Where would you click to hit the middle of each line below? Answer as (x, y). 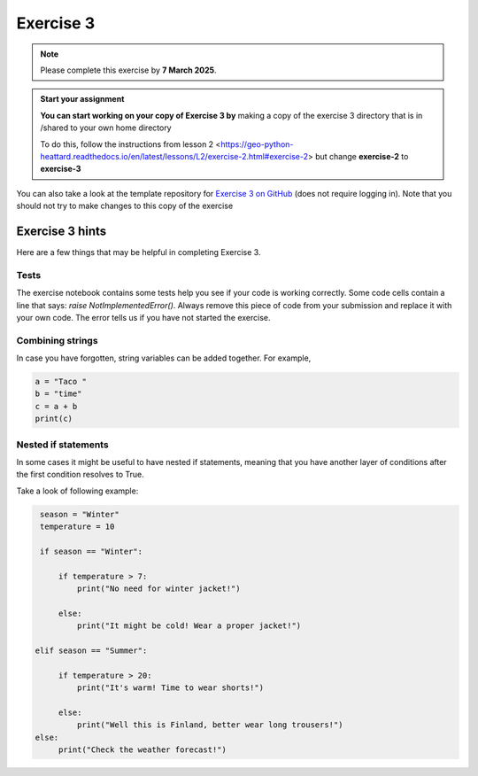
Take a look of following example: (77, 491)
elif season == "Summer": (91, 650)
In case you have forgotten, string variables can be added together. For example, (164, 358)
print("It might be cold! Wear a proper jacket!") (189, 626)
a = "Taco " (61, 382)
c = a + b (56, 406)
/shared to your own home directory (106, 128)
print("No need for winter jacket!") (158, 589)
